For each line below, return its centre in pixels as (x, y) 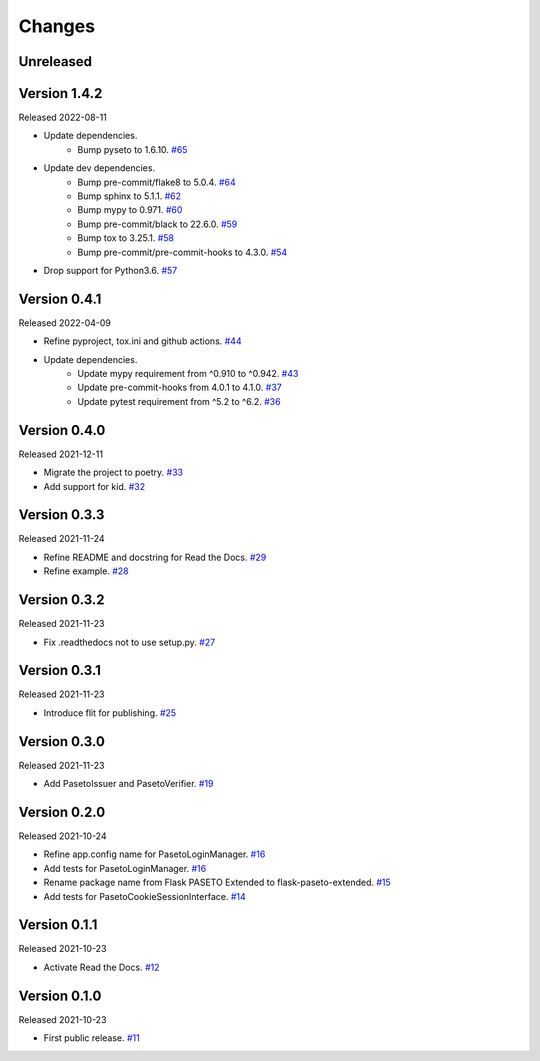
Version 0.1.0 (60, 995)
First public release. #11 (91, 1038)
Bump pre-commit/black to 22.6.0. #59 (157, 224)
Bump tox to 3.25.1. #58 (126, 238)
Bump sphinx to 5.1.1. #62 (129, 196)
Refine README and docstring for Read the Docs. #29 (155, 557)
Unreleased (55, 61)
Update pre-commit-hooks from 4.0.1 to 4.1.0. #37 (179, 387)
